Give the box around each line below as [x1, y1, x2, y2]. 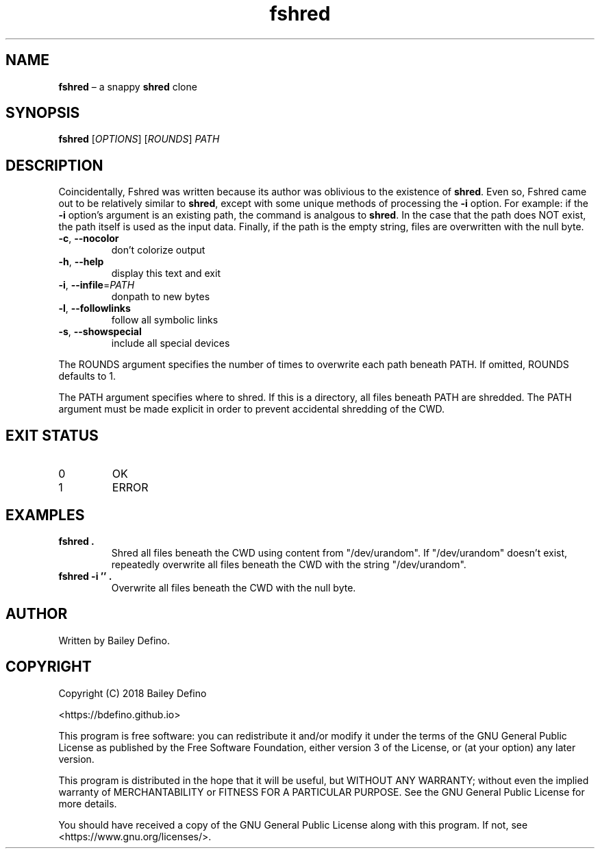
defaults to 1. [58, 370, 116, 382]
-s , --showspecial [58, 326, 142, 338]
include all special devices [111, 337, 230, 350]
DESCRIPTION [5, 156, 103, 174]
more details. [58, 797, 117, 809]
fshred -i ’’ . [58, 570, 112, 582]
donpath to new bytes [111, 291, 210, 303]
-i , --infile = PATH [58, 279, 135, 291]
